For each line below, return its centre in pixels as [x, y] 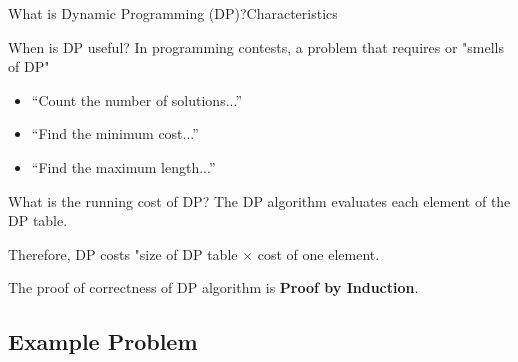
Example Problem [103, 341]
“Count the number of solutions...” [137, 99]
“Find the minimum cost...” [115, 133]
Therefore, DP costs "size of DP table [123, 253]
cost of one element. [318, 253]
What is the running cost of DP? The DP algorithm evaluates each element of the [259, 200]
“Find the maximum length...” [123, 166]
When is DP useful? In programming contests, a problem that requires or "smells [256, 46]
